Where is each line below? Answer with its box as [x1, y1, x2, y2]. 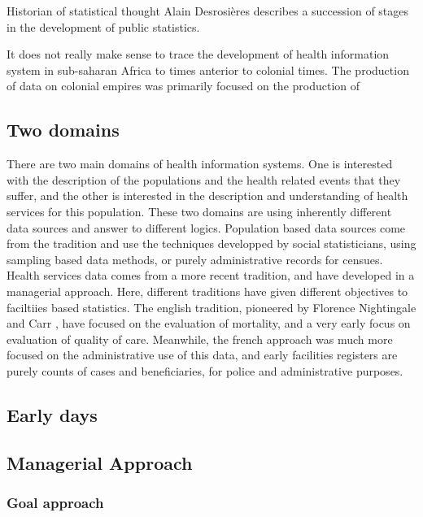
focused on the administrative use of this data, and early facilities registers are [7, 346, 398, 363]
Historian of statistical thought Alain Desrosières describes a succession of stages [7, 2, 409, 19]
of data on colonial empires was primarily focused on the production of [7, 77, 360, 94]
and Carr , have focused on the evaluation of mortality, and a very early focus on [7, 315, 411, 332]
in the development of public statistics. [7, 18, 200, 35]
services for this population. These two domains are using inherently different [7, 202, 392, 219]
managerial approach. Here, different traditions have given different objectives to [7, 282, 408, 299]
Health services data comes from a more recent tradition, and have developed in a [7, 267, 415, 284]
